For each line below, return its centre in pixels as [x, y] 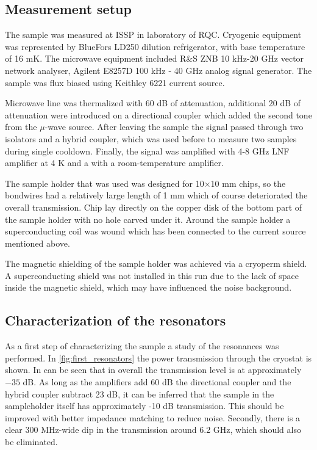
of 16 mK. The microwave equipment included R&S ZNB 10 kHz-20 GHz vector [155, 58]
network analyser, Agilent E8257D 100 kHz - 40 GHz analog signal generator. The [158, 70]
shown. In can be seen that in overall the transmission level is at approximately [153, 370]
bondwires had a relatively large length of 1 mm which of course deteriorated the [156, 195]
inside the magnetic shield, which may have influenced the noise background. [148, 287]
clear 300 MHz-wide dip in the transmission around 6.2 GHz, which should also [153, 430]
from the [21, 127]
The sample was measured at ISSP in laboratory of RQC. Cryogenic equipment [153, 34]
